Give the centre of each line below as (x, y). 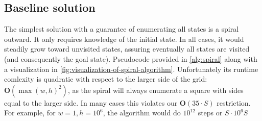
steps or (210, 113)
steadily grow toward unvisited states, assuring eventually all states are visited (127, 49)
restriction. (234, 102)
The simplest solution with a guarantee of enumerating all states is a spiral (122, 29)
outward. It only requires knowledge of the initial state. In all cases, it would (124, 39)
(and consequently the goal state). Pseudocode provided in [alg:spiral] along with (131, 58)
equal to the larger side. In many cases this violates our (91, 102)
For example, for (30, 113)
